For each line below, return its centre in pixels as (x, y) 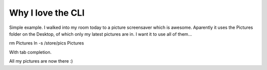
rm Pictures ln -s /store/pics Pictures (46, 43)
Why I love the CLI (47, 13)
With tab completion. (30, 52)
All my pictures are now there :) (41, 61)
